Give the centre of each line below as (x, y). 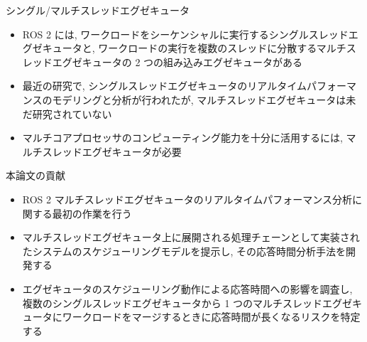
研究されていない (72, 113)
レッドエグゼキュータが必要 (117, 151)
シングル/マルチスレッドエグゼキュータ (98, 10)
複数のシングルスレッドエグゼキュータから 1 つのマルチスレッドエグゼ (187, 303)
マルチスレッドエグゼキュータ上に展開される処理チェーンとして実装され (191, 237)
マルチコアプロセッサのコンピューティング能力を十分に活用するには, (182, 138)
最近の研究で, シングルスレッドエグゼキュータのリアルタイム (164, 86)
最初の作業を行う (92, 213)
